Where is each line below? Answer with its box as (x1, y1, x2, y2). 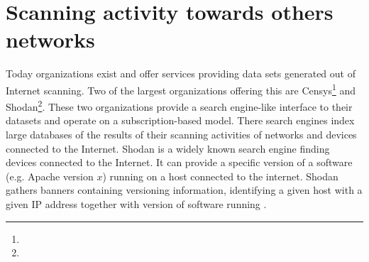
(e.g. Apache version (6, 168, 94, 183)
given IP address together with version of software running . (6, 196, 267, 211)
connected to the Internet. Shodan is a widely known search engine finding (6, 141, 330, 155)
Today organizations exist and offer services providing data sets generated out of (6, 66, 356, 81)
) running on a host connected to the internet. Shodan (102, 168, 338, 183)
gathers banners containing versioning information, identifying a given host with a (6, 182, 363, 197)
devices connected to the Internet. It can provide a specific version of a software (6, 155, 353, 170)
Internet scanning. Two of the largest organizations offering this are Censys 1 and (6, 80, 356, 97)
